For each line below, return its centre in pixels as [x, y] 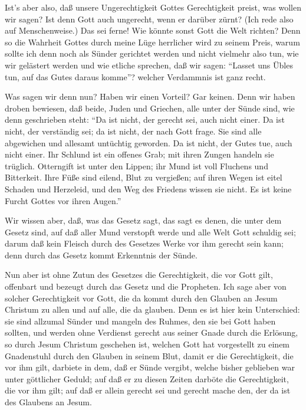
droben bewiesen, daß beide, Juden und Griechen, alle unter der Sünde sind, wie [150, 108]
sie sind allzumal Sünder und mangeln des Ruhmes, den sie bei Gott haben [140, 321]
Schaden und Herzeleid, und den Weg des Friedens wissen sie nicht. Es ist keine [148, 188]
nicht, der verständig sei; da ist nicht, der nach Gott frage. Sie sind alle [133, 131]
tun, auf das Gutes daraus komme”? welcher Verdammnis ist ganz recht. [135, 76]
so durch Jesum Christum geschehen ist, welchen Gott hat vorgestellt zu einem [147, 344]
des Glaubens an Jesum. [48, 402]
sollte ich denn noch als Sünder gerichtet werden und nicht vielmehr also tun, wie [152, 53]
